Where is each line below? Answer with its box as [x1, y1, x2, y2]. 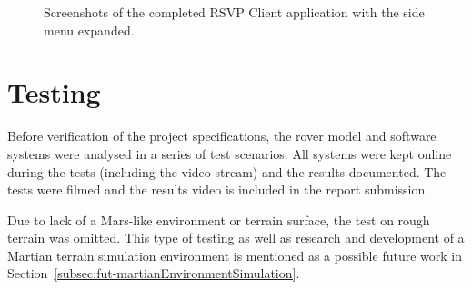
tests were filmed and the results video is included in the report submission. [7, 180, 429, 199]
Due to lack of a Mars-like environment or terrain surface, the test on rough [7, 210, 430, 229]
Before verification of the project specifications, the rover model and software [7, 126, 437, 145]
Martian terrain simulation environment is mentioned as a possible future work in [7, 245, 462, 264]
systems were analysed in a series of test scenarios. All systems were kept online [7, 144, 452, 163]
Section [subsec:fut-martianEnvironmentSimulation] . [7, 264, 300, 283]
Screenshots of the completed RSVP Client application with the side [44, 3, 425, 21]
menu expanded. [44, 20, 135, 39]
